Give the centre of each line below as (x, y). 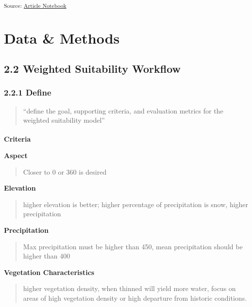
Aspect (16, 155)
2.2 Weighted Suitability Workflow (92, 69)
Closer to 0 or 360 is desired (65, 171)
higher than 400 (47, 256)
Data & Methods (62, 38)
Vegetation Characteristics (49, 272)
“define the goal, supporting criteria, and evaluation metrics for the (123, 110)
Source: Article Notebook (35, 5)
